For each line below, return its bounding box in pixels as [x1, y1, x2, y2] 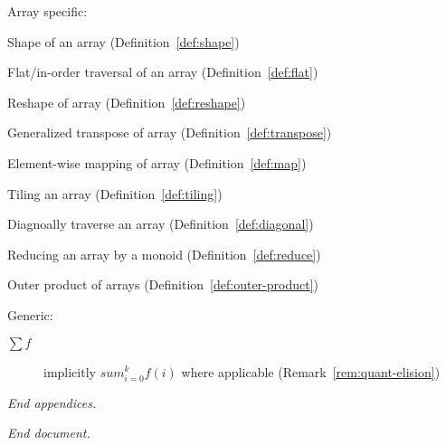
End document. [7, 423, 90, 442]
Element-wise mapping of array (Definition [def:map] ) [7, 153, 307, 172]
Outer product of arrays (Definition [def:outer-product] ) [7, 275, 318, 294]
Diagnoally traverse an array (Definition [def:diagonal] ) [7, 214, 314, 233]
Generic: [7, 305, 53, 324]
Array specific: [7, 2, 88, 20]
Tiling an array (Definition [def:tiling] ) [7, 184, 223, 203]
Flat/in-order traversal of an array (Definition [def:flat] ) [7, 62, 318, 81]
